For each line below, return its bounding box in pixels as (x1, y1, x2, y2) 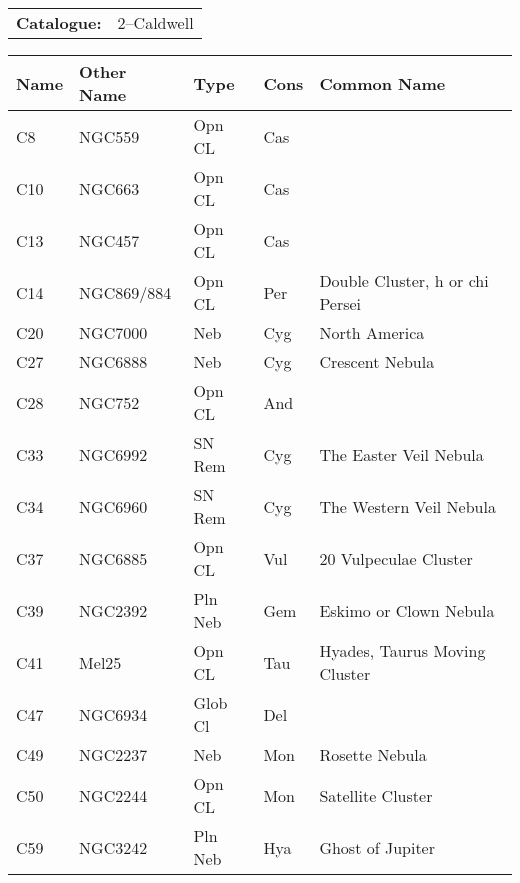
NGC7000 (79, 321, 148, 344)
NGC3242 (79, 835, 148, 859)
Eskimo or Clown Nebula (319, 598, 495, 622)
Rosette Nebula (319, 743, 427, 766)
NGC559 (79, 124, 140, 148)
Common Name (319, 71, 446, 95)
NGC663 (79, 176, 140, 200)
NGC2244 (79, 783, 148, 807)
